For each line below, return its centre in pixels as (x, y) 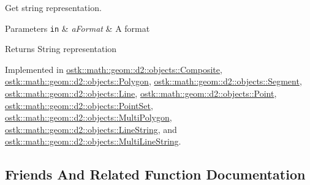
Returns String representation (61, 49)
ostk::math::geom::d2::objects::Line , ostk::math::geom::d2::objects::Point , (141, 93)
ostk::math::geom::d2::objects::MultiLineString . (93, 141)
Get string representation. (53, 7)
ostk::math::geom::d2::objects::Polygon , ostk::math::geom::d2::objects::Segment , (153, 81)
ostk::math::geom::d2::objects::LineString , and (91, 129)
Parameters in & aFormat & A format (77, 28)
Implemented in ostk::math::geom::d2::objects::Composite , (114, 69)
